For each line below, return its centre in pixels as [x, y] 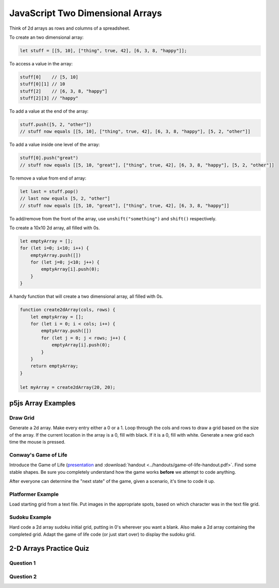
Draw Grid [22, 417]
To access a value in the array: [41, 63]
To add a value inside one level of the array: [55, 145]
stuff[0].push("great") [49, 158]
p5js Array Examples [42, 403]
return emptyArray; [55, 366]
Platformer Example [34, 494]
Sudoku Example [30, 517]
